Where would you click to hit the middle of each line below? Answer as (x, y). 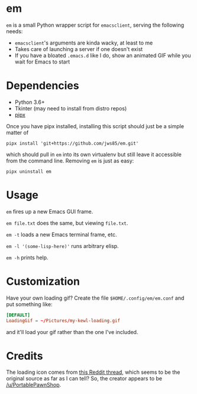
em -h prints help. (27, 258)
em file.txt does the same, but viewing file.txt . (67, 223)
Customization (43, 281)
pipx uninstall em (29, 171)
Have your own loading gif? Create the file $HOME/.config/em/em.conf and (95, 298)
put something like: (29, 304)
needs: (14, 31)
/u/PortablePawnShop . (34, 385)
